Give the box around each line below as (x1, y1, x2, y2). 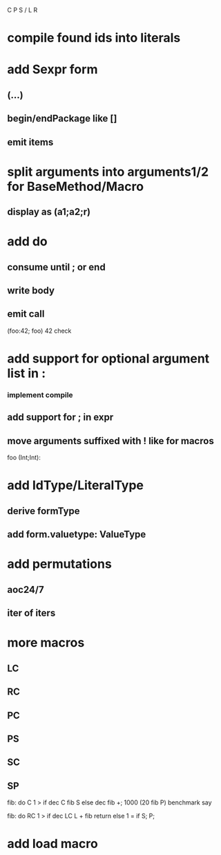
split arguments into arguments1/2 (7, 164, 209, 179)
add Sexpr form (7, 62, 98, 77)
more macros (7, 635, 85, 651)
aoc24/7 (7, 584, 44, 596)
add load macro (7, 836, 98, 852)
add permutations (7, 556, 112, 572)
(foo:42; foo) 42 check (7, 327, 72, 335)
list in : (7, 366, 46, 381)
